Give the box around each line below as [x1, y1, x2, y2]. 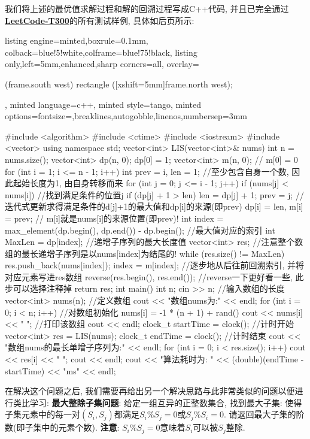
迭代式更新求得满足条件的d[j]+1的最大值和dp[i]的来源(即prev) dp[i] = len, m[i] [5, 200, 303, 213]
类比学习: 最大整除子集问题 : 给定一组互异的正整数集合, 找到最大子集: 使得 [13, 396, 302, 408]
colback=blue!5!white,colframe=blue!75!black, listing [5, 46, 197, 58]
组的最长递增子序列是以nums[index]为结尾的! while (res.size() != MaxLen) [5, 247, 285, 259]
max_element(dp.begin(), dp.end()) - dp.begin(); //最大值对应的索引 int [5, 223, 275, 236]
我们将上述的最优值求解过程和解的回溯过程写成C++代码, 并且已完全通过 [5, 2, 289, 14]
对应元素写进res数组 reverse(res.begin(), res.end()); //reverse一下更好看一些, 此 [5, 270, 304, 283]
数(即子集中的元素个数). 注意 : [5, 421, 120, 434]
